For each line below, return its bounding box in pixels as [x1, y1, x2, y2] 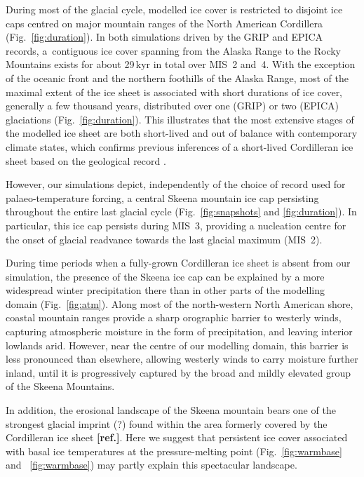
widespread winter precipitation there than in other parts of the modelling [6, 283, 325, 297]
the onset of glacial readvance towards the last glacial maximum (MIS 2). [6, 231, 323, 246]
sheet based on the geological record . [6, 153, 166, 168]
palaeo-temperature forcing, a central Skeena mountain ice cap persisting [6, 190, 319, 205]
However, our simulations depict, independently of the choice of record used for [6, 177, 346, 192]
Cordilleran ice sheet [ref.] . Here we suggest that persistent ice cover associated [6, 430, 348, 445]
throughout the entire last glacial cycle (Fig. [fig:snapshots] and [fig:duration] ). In [6, 204, 357, 219]
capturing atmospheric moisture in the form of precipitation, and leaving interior [6, 324, 353, 339]
